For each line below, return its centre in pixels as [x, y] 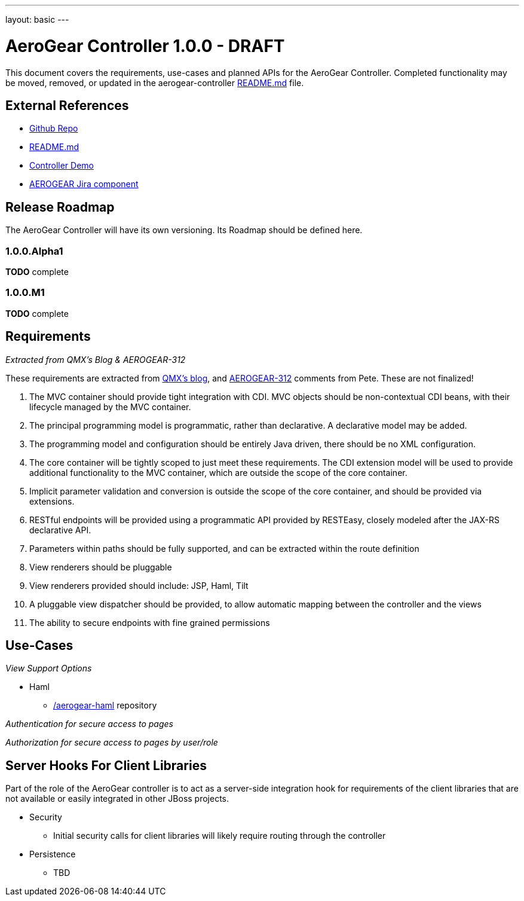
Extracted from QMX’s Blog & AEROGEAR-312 [96, 359]
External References [67, 105]
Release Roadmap [60, 207]
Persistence [53, 854]
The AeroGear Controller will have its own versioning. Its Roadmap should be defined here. [184, 230]
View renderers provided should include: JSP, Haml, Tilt [139, 585]
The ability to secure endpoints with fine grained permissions [150, 622]
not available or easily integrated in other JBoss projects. [117, 799]
